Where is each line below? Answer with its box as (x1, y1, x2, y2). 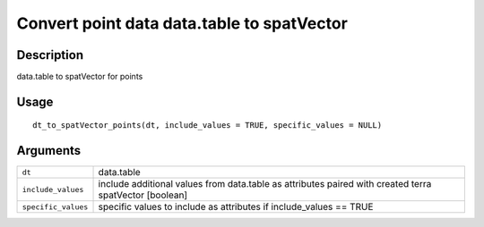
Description (16, 47, 84, 63)
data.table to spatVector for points (16, 71, 143, 82)
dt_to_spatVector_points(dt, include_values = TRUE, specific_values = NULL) (32, 121, 383, 130)
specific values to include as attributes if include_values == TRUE (98, 201, 374, 214)
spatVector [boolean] (98, 189, 188, 201)
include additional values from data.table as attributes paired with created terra (98, 178, 432, 190)
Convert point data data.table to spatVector (16, 13, 349, 33)
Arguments (16, 143, 82, 158)
